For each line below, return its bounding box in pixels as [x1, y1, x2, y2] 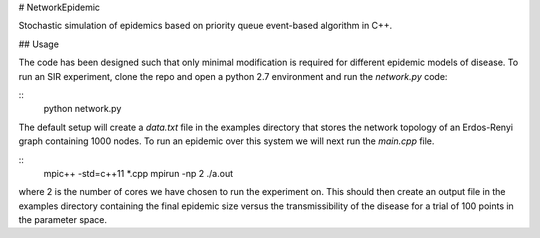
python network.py [43, 103, 122, 115]
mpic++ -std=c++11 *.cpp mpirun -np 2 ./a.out [43, 167, 234, 179]
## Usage [18, 38, 60, 50]
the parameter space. [18, 214, 108, 226]
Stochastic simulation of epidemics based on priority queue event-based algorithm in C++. [18, 20, 393, 32]
